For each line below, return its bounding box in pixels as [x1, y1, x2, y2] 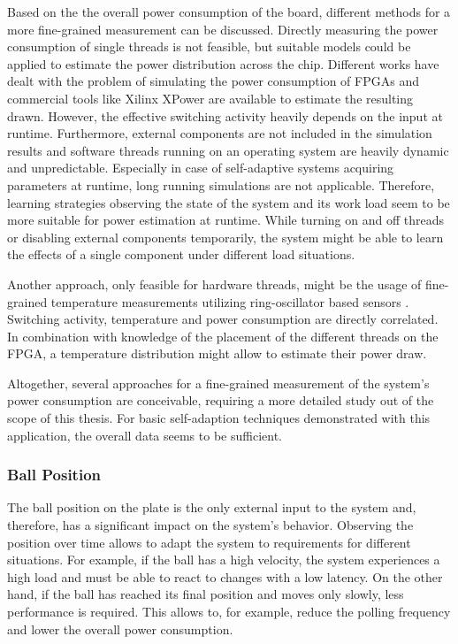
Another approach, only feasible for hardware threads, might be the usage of [7, 274, 422, 293]
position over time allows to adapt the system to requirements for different [7, 533, 411, 551]
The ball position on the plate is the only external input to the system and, [7, 498, 416, 517]
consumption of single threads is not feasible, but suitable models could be [7, 37, 411, 56]
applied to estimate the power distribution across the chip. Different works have [7, 54, 439, 73]
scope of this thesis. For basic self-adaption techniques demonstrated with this [7, 409, 431, 427]
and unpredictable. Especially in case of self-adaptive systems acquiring [7, 158, 394, 177]
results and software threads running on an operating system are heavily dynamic [7, 141, 449, 159]
